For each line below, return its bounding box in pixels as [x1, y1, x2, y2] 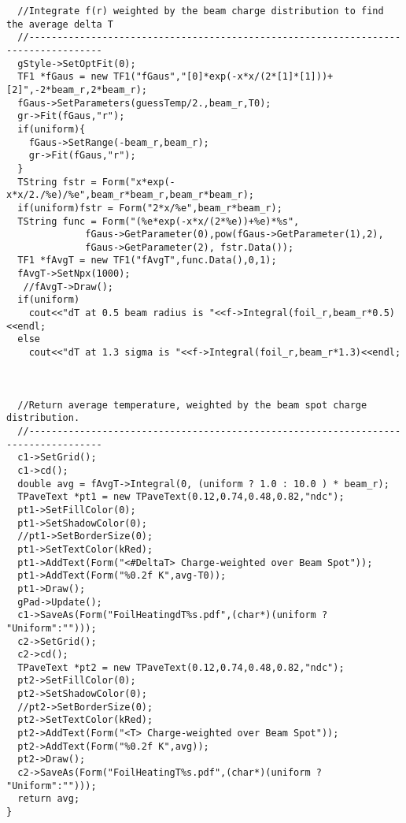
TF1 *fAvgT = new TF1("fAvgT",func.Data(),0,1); [17, 255, 277, 266]
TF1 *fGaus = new [17, 71, 108, 83]
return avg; [17, 793, 80, 805]
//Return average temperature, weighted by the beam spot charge [17, 399, 367, 411]
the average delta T [6, 18, 114, 30]
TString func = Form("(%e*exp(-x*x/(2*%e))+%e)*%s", [17, 215, 300, 227]
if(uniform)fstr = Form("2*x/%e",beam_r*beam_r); [17, 202, 282, 214]
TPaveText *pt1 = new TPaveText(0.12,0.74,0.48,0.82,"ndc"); [17, 491, 345, 503]
